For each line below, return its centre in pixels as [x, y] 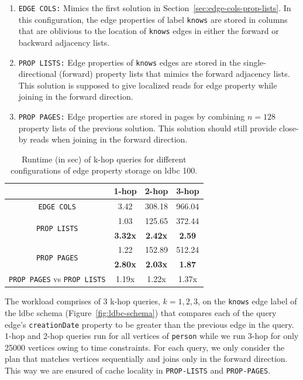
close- [289, 128]
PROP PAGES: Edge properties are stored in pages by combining [132, 116]
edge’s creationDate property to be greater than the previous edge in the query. [149, 324]
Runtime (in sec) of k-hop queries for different [104, 159]
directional [37, 74]
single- [255, 62]
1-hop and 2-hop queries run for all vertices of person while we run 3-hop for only [152, 336]
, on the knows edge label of [247, 301]
